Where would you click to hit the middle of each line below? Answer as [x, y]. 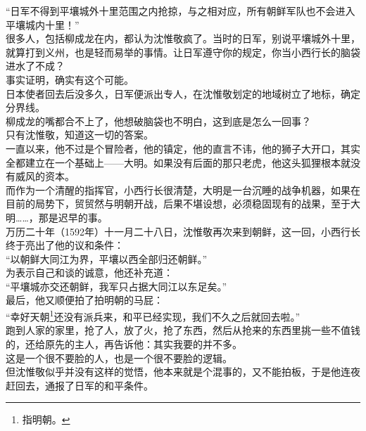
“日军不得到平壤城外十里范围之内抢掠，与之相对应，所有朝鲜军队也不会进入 [181, 11]
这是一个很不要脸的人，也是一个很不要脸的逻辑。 [119, 358]
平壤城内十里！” [43, 24]
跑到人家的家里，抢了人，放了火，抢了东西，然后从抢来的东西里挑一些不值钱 [183, 330]
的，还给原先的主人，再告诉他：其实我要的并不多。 [124, 343]
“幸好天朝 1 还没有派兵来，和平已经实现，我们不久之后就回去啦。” [153, 315]
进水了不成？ [35, 66]
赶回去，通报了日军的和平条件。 [80, 385]
